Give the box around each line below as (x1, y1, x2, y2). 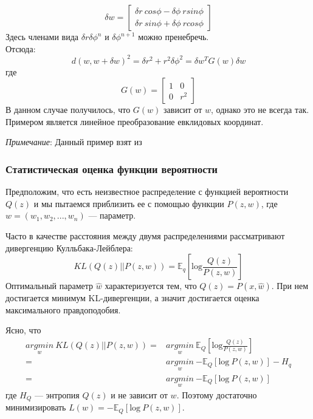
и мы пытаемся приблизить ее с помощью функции (33, 197, 224, 209)
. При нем (271, 279, 309, 292)
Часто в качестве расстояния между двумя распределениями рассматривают (5, 230, 285, 242)
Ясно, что (5, 324, 41, 336)
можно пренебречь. (138, 30, 209, 43)
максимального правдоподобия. (5, 303, 121, 316)
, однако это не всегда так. (211, 103, 309, 116)
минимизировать (5, 401, 66, 414)
